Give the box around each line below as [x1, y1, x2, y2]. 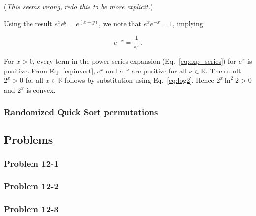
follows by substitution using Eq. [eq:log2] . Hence [64, 75, 214, 85]
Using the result [4, 18, 52, 28]
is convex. [26, 85, 56, 95]
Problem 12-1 [4, 157, 59, 170]
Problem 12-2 [4, 180, 59, 192]
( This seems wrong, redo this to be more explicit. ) [4, 1, 153, 11]
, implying [172, 18, 203, 28]
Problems [4, 131, 53, 146]
